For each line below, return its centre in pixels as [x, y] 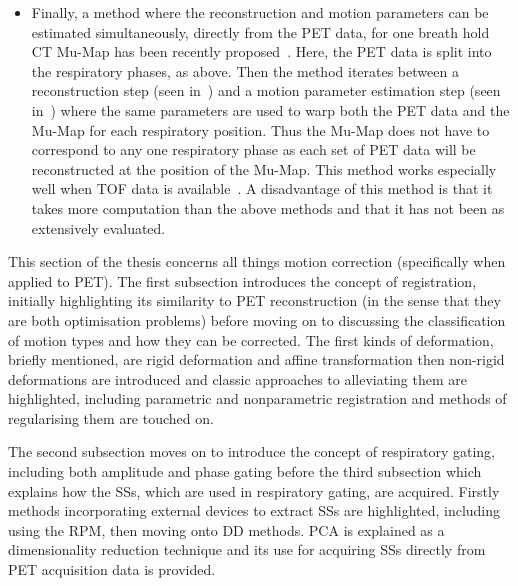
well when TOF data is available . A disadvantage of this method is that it [262, 188]
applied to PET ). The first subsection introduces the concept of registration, [242, 280]
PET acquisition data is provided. [112, 569]
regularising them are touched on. [111, 417]
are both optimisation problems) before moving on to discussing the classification [257, 319]
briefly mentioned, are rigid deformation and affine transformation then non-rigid [256, 359]
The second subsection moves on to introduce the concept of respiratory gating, [252, 451]
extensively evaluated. [98, 227]
